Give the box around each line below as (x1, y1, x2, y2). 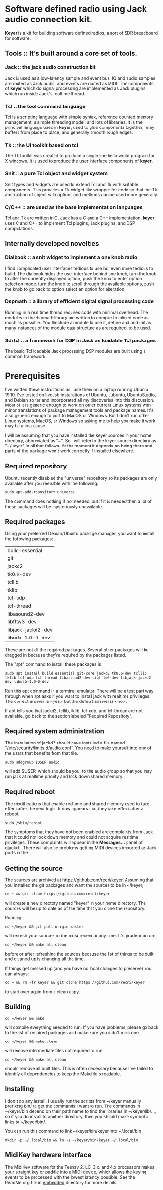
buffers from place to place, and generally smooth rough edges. (5, 129, 133, 135)
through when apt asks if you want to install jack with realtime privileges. (5, 693, 151, 699)
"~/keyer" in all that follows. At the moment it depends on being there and (5, 443, 153, 449)
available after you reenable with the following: (5, 480, 99, 486)
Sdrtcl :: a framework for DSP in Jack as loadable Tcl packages (5, 337, 156, 344)
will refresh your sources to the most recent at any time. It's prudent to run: (5, 933, 156, 939)
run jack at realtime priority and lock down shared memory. (5, 773, 124, 780)
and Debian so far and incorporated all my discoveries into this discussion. (5, 397, 155, 403)
